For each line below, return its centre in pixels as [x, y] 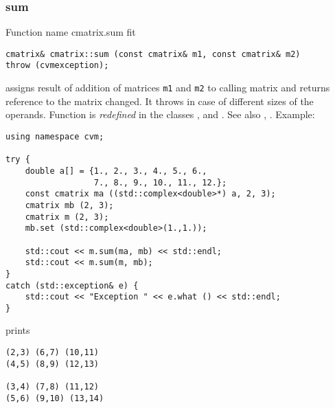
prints [18, 330]
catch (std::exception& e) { [72, 285]
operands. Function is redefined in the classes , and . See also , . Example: [160, 114]
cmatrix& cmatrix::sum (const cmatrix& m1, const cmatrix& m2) [153, 54]
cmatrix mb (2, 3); [69, 205]
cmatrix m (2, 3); [67, 217]
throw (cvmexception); [57, 66]
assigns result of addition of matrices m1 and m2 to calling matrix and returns [168, 88]
